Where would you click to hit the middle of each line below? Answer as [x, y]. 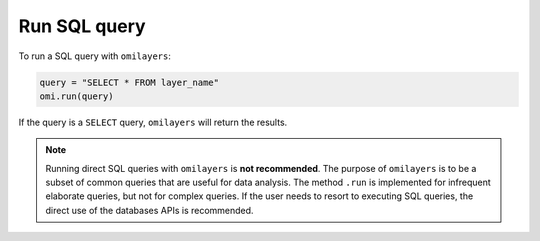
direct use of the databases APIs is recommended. [149, 210]
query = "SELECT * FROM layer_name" [129, 82]
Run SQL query [82, 26]
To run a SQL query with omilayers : [95, 56]
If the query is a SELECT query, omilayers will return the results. [153, 122]
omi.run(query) [76, 96]
